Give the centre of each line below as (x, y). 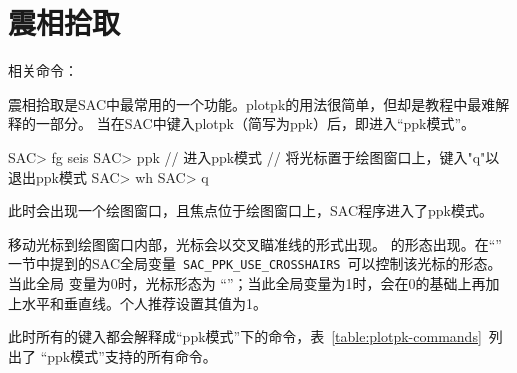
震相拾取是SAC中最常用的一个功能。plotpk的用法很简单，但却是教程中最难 (252, 103)
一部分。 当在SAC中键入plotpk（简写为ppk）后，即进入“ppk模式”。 (255, 123)
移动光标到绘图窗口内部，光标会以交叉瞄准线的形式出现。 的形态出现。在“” (255, 243)
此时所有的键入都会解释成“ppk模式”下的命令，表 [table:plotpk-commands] (245, 336)
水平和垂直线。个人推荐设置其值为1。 (144, 302)
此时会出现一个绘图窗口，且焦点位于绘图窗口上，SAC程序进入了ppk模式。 (250, 210)
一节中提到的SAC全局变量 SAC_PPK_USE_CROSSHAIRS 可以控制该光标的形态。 (255, 263)
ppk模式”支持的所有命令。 (132, 355)
